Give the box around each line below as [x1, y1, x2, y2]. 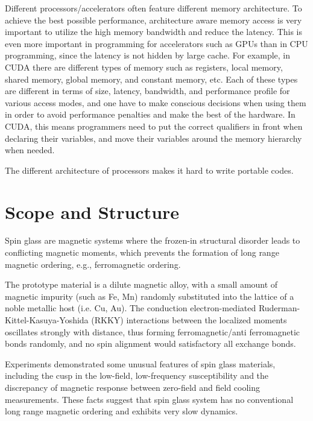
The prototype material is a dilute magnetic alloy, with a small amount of [5, 278, 278, 291]
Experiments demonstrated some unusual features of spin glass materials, [5, 357, 276, 370]
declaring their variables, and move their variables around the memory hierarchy [5, 131, 302, 144]
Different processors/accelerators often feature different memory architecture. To [5, 2, 302, 14]
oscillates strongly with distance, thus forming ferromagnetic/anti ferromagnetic [5, 325, 300, 338]
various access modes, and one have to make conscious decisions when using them [5, 96, 306, 109]
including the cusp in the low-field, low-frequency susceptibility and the [5, 369, 269, 382]
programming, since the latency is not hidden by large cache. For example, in [5, 49, 291, 62]
